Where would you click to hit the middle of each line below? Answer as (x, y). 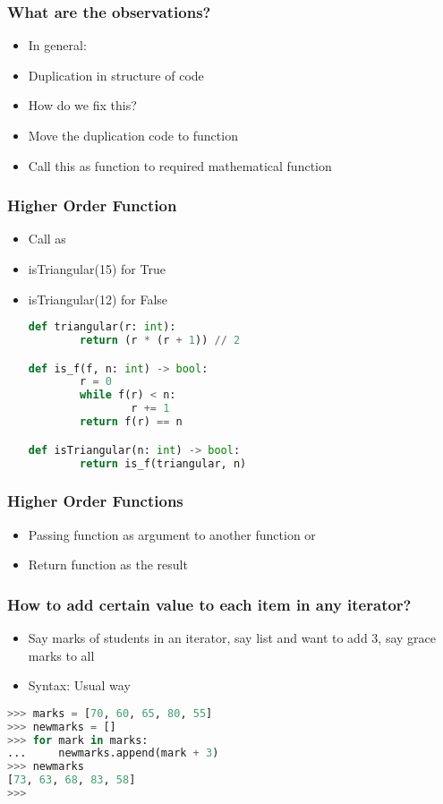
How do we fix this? (82, 105)
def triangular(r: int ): (102, 327)
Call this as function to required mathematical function (180, 165)
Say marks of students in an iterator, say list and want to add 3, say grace (232, 637)
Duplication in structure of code (116, 75)
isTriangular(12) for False (98, 299)
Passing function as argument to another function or (172, 534)
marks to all (61, 655)
